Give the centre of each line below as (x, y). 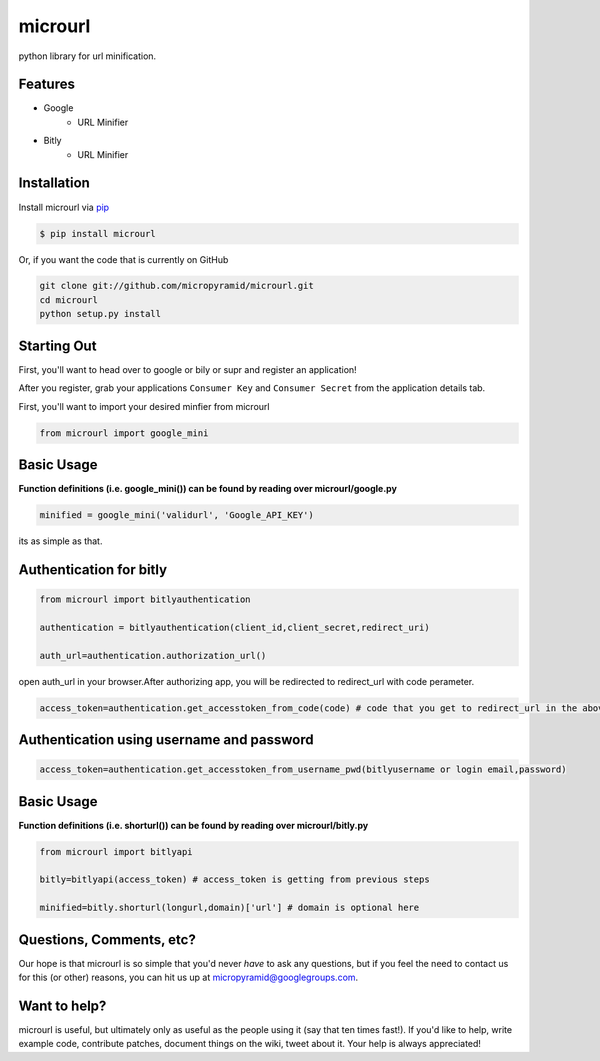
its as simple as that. (60, 541)
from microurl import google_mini (124, 433)
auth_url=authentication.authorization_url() (153, 655)
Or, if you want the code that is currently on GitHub (123, 259)
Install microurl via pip (64, 207)
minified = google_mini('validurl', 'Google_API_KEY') (176, 515)
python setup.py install (100, 314)
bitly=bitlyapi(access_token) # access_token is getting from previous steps (234, 879)
